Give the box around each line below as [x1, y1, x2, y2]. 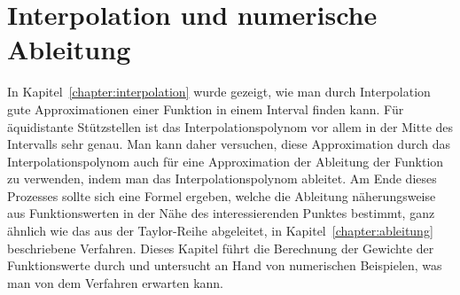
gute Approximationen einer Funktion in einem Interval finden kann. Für [7, 99, 404, 118]
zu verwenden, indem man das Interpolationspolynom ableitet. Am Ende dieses [7, 169, 437, 188]
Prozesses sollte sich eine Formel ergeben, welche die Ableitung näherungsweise [7, 186, 436, 205]
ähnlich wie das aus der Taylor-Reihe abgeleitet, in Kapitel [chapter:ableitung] [7, 221, 433, 240]
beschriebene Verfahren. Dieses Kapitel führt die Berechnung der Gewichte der [7, 238, 434, 257]
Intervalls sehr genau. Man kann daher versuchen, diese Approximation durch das [7, 135, 450, 153]
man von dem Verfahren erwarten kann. [7, 273, 224, 291]
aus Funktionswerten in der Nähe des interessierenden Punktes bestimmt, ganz [7, 204, 435, 222]
